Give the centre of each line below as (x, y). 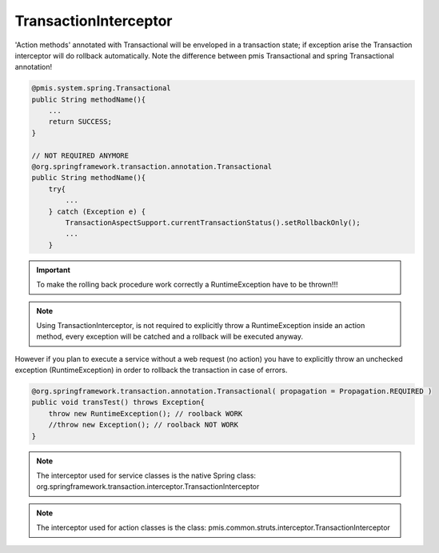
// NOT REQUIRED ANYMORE (80, 155)
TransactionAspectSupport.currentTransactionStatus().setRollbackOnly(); (213, 223)
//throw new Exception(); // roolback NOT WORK (144, 425)
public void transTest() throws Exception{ (118, 403)
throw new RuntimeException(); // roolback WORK (146, 413)
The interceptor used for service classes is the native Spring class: (146, 475)
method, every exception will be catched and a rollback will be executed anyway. (170, 337)
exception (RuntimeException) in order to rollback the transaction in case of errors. (151, 370)
